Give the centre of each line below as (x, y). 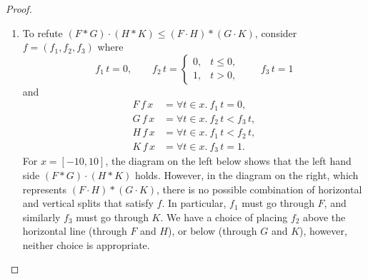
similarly (41, 217)
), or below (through (212, 231)
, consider (276, 32)
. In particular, (194, 203)
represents (45, 189)
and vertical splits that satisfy (88, 203)
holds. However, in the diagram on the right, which (247, 174)
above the (324, 217)
